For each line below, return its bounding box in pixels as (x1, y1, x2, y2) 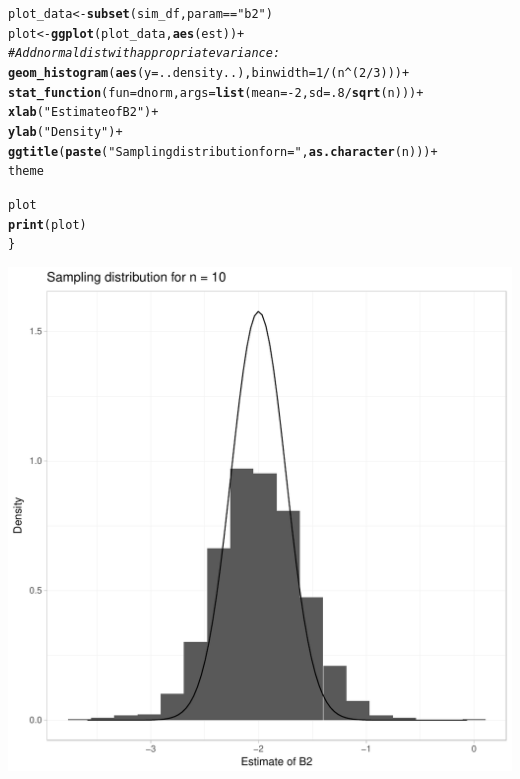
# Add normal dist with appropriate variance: (8, 46, 281, 61)
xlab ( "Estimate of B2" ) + (8, 105, 159, 120)
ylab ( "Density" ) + (8, 124, 123, 139)
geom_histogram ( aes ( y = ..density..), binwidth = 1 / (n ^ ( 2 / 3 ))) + (8, 65, 410, 80)
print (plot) (8, 217, 87, 232)
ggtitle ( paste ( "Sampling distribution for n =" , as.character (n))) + (8, 144, 438, 159)
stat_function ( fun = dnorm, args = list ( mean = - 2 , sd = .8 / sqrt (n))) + (8, 85, 424, 100)
